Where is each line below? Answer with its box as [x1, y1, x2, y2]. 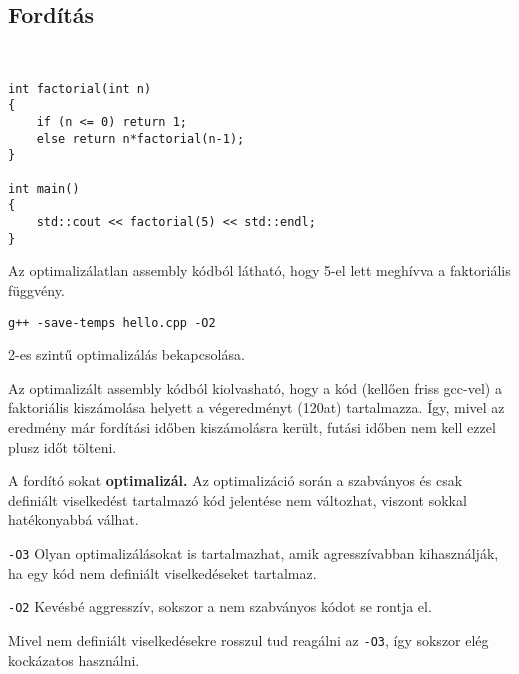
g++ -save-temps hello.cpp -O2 [8, 315, 216, 330]
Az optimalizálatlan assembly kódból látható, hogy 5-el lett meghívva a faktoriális [8, 260, 511, 281]
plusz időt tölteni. [8, 436, 117, 457]
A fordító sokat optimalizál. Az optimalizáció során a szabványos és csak [8, 470, 463, 491]
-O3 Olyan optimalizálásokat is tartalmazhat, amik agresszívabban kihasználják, [8, 542, 499, 563]
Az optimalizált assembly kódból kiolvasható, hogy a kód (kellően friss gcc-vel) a [8, 377, 502, 398]
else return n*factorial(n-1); [36, 131, 245, 146]
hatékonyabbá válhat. [8, 509, 139, 530]
